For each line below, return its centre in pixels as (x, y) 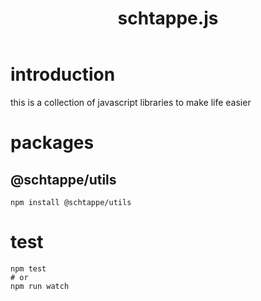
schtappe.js (168, 18)
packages (52, 143)
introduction (63, 74)
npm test (28, 268)
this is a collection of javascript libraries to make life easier (131, 102)
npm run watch (40, 286)
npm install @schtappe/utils (71, 202)
